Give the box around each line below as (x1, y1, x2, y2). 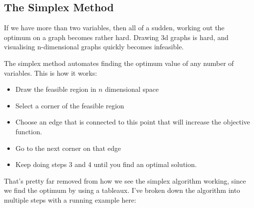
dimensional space (105, 84, 159, 94)
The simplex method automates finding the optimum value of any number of (4, 58, 234, 68)
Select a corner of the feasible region (15, 100, 124, 110)
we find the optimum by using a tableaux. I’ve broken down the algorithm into (4, 185, 240, 195)
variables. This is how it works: (4, 67, 97, 78)
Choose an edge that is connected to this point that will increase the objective (15, 117, 250, 127)
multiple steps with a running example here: (4, 194, 137, 205)
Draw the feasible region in (15, 84, 96, 94)
